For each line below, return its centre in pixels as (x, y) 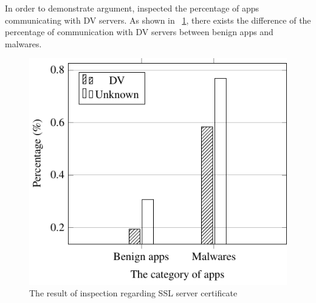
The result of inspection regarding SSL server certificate (133, 293)
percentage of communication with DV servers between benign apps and (139, 32)
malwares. (23, 43)
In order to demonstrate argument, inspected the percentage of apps (132, 8)
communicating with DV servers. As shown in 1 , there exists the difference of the (158, 20)
